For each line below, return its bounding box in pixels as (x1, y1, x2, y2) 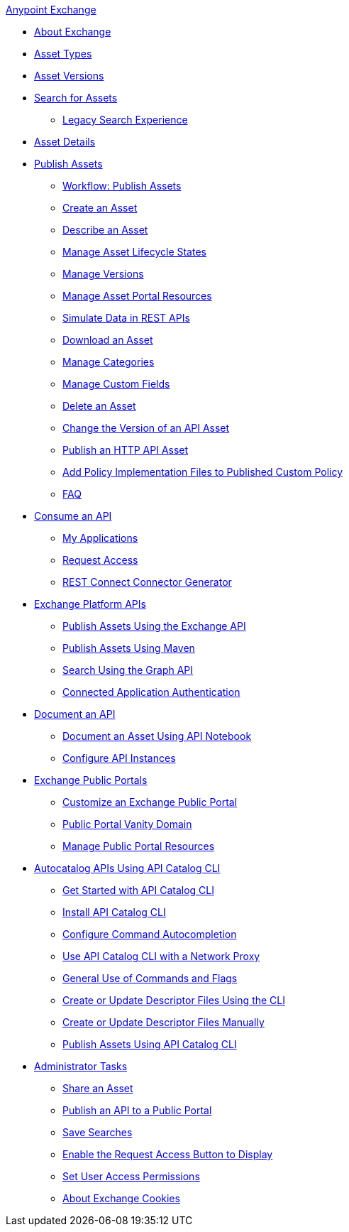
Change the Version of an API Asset (62, 422, 230, 434)
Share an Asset (62, 1082, 133, 1094)
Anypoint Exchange (6, 4, 96, 16)
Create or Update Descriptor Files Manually (62, 1016, 265, 1028)
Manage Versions (62, 268, 144, 280)
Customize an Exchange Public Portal (62, 796, 238, 808)
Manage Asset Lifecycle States (62, 246, 206, 258)
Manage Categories (62, 356, 155, 368)
